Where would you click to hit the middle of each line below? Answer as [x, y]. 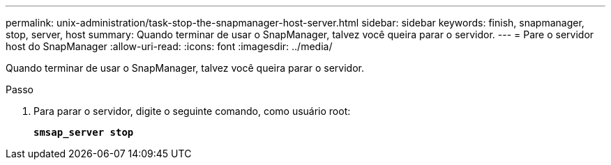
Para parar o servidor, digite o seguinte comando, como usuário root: [192, 111]
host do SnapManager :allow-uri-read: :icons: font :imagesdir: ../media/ [169, 46]
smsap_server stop [84, 132]
